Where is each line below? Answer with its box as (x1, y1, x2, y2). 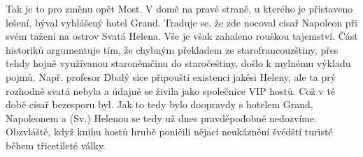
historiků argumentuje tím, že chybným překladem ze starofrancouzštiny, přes (6, 42, 339, 57)
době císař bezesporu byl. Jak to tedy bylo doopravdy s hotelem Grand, (6, 97, 313, 112)
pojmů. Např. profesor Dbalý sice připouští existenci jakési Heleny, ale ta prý (6, 69, 336, 84)
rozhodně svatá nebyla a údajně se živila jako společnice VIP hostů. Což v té (6, 83, 336, 98)
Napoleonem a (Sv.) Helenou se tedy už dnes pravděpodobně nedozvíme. (6, 110, 318, 125)
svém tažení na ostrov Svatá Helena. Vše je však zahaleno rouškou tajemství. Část (6, 29, 358, 43)
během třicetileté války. (6, 137, 106, 152)
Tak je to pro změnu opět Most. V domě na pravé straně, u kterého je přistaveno (6, 1, 353, 15)
